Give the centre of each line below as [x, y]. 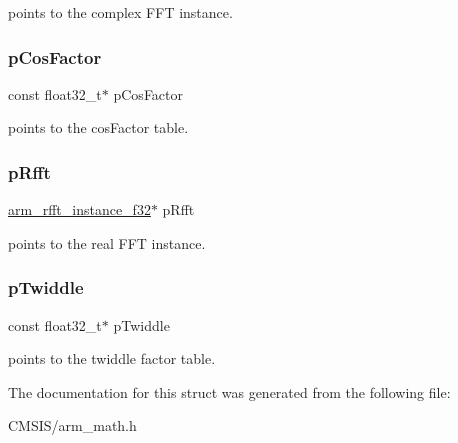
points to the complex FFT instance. [120, 12]
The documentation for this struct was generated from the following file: [229, 391]
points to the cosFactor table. [98, 127]
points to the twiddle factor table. [112, 358]
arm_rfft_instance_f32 [79, 209]
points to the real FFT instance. [107, 242]
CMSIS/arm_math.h [72, 425]
